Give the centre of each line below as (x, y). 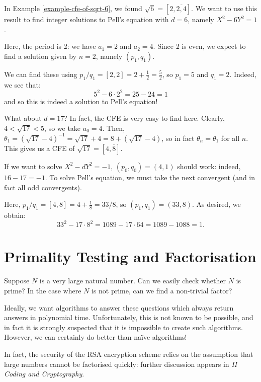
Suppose (17, 281)
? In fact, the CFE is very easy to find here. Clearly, (144, 118)
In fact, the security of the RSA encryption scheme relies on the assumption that (129, 354)
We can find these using (41, 74)
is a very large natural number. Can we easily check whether (133, 281)
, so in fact (178, 138)
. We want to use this (224, 8)
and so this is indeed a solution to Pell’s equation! (81, 101)
